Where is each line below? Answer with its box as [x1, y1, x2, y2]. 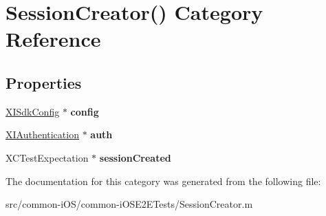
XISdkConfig [6, 104, 60, 118]
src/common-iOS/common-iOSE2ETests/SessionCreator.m [6, 197, 253, 211]
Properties [6, 72, 82, 93]
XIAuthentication [6, 127, 79, 142]
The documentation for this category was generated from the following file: [6, 173, 321, 188]
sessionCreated [99, 150, 171, 164]
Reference [6, 25, 101, 53]
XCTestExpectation [6, 150, 89, 164]
